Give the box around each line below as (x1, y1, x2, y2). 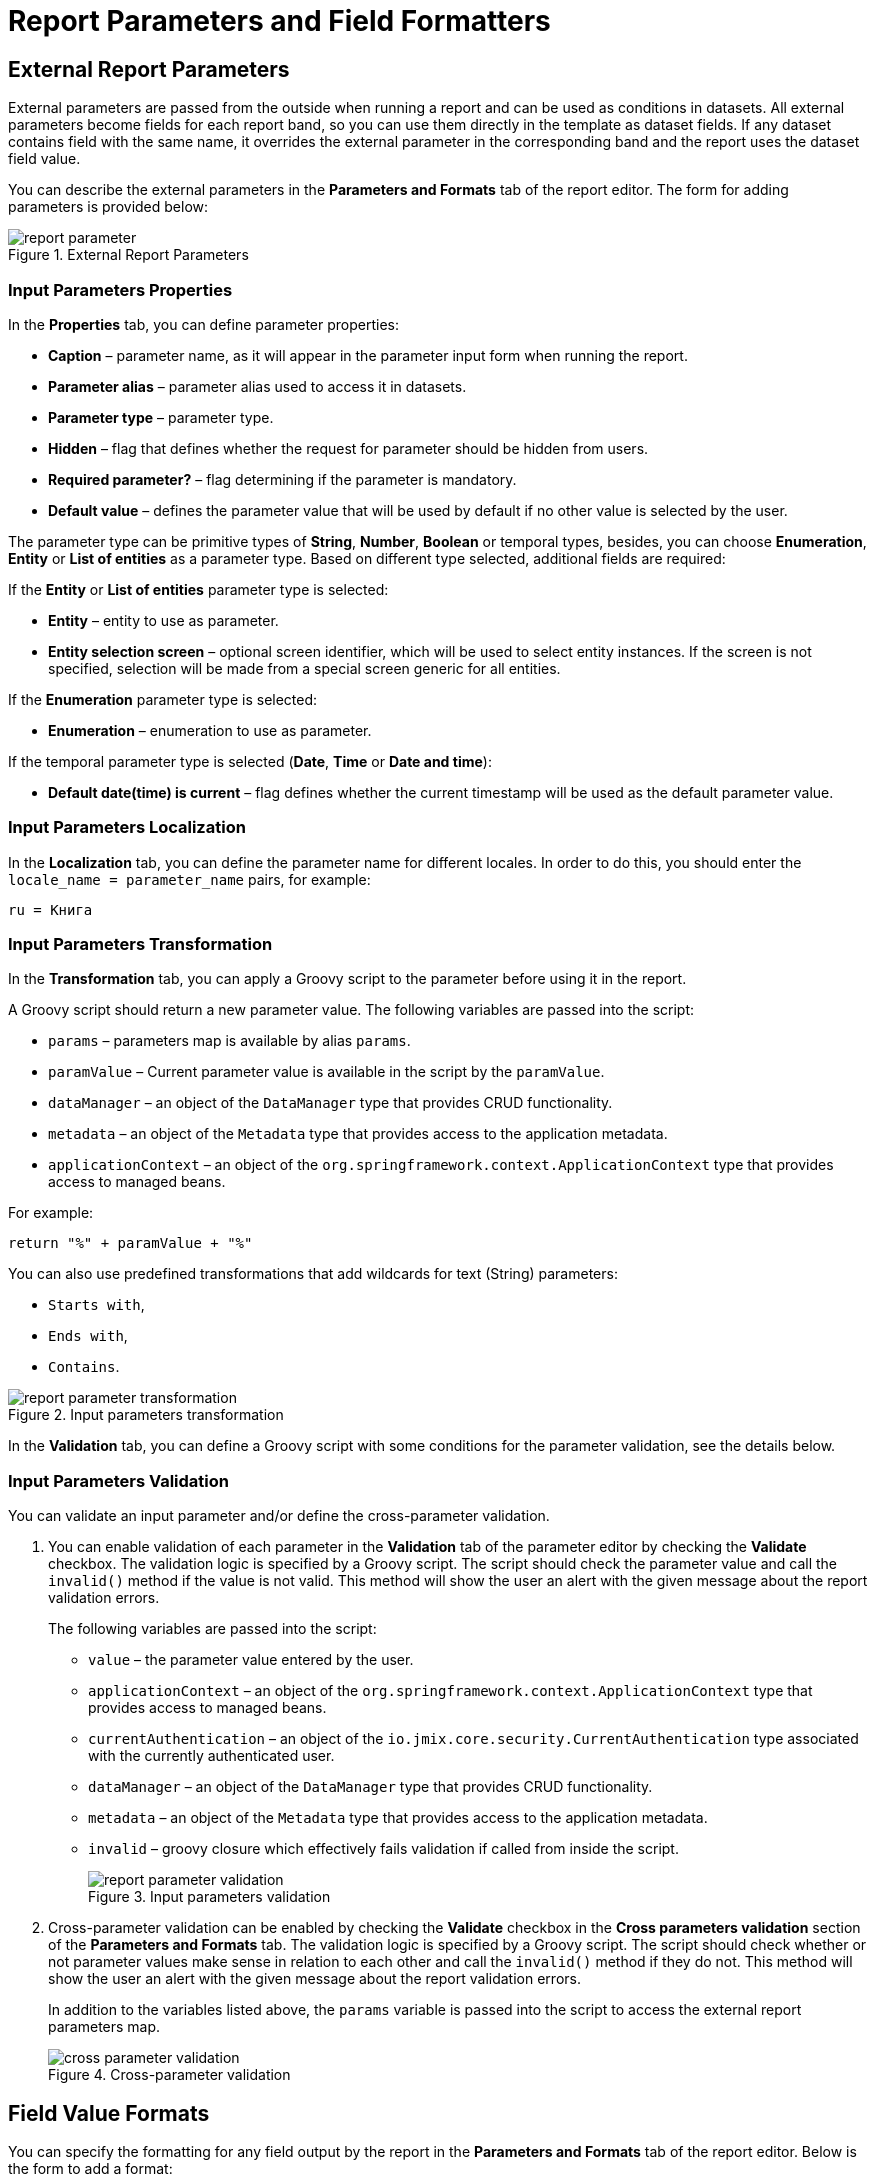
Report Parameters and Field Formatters (8, 4, 551, 38)
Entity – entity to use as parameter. (48, 611, 279, 629)
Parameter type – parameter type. (48, 408, 274, 426)
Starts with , (48, 1296, 145, 1314)
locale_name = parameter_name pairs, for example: (8, 870, 371, 888)
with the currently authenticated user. (88, 1747, 335, 1765)
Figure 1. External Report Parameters (8, 246, 249, 264)
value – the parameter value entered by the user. (88, 1651, 414, 1669)
